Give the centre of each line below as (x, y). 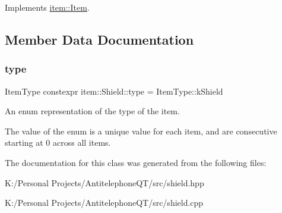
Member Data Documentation (99, 39)
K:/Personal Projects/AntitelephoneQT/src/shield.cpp (104, 203)
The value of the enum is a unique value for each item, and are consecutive (141, 131)
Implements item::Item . (47, 7)
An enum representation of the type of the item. (92, 111)
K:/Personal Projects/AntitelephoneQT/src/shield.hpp (104, 182)
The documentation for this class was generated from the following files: (136, 162)
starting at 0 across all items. (58, 142)
